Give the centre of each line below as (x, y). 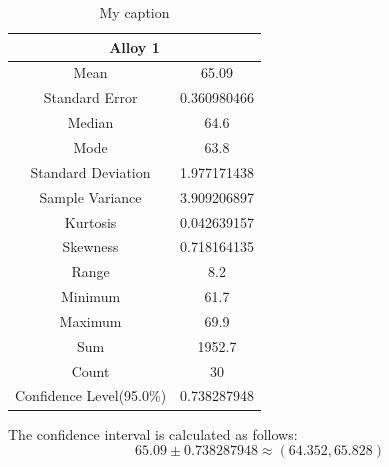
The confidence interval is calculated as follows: (153, 433)
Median (90, 122)
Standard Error (90, 97)
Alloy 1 (134, 46)
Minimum (90, 296)
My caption (134, 12)
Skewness (90, 246)
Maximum (90, 320)
